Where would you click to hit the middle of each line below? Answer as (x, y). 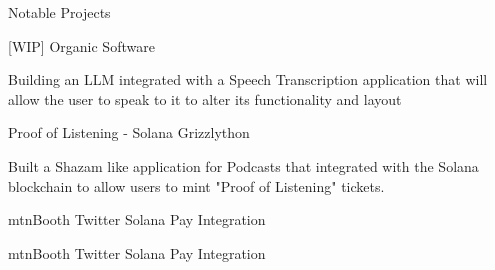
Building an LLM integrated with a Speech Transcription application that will (248, 79)
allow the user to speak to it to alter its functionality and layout (205, 98)
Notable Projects (59, 12)
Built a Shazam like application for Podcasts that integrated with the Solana (243, 165)
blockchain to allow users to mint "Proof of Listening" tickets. (196, 185)
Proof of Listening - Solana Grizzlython (129, 132)
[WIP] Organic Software (81, 45)
